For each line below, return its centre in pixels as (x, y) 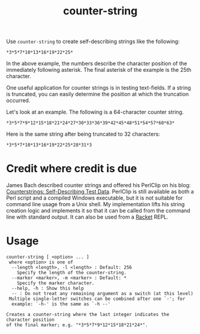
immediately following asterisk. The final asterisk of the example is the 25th (99, 70)
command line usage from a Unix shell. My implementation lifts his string (96, 204)
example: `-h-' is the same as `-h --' (61, 304)
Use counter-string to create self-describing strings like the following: (93, 42)
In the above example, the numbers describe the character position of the (97, 63)
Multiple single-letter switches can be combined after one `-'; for (97, 299)
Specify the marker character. (56, 283)
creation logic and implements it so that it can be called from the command (98, 211)
